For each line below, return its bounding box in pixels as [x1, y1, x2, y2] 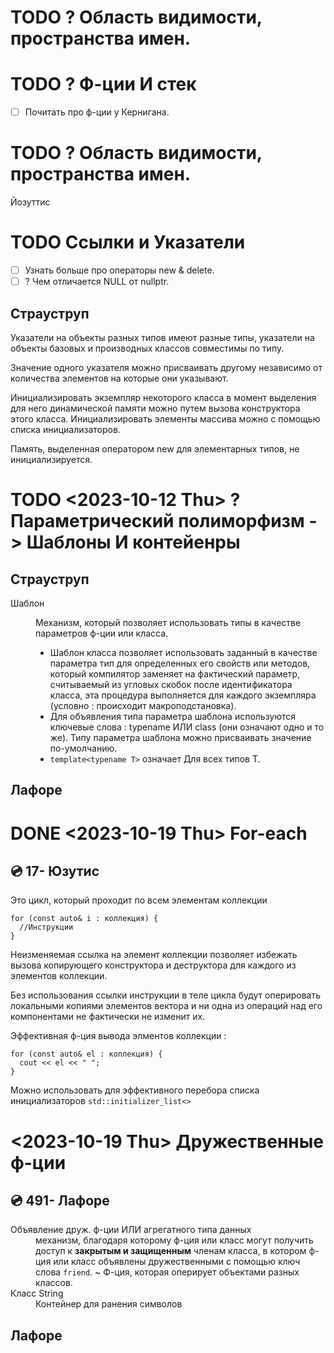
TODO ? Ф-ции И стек [10, 73, 197, 96]
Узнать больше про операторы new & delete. [24, 264, 215, 276]
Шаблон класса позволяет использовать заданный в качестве [49, 647, 318, 658]
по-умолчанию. [49, 742, 118, 754]
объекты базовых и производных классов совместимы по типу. [10, 342, 285, 354]
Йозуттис [10, 196, 51, 208]
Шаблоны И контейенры [26, 531, 241, 554]
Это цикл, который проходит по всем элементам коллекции [10, 894, 268, 906]
